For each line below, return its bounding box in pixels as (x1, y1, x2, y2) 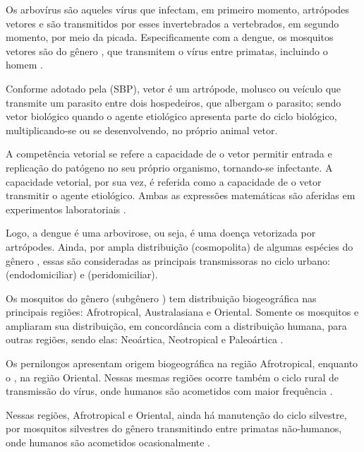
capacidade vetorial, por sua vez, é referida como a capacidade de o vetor (6, 174, 322, 189)
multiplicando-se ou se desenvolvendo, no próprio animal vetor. (6, 122, 278, 137)
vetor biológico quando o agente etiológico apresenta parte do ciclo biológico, (6, 109, 337, 124)
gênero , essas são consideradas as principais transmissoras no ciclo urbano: (6, 253, 331, 268)
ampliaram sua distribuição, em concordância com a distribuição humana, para (6, 318, 347, 333)
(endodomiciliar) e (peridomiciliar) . (6, 267, 158, 282)
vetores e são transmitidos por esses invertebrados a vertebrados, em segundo (6, 16, 339, 30)
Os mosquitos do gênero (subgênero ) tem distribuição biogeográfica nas (6, 290, 317, 305)
